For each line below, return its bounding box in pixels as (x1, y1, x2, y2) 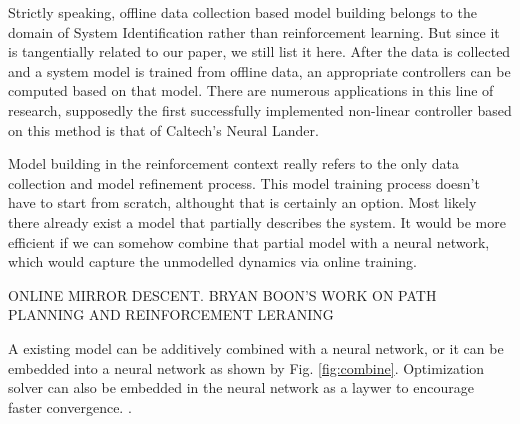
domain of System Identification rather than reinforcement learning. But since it (8, 21, 500, 42)
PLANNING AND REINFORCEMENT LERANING (8, 304, 334, 325)
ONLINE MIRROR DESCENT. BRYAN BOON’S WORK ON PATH (8, 284, 437, 305)
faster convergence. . (8, 396, 132, 417)
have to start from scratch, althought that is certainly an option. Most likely (8, 192, 477, 213)
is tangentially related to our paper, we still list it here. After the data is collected (8, 41, 511, 62)
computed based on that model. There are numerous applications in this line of (8, 80, 494, 101)
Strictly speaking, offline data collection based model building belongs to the (8, 2, 477, 22)
